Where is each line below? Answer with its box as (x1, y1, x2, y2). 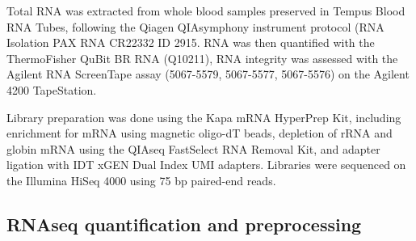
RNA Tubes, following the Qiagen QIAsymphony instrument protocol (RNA (6, 18, 384, 35)
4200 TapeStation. (6, 81, 97, 98)
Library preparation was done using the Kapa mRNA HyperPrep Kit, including (6, 108, 401, 125)
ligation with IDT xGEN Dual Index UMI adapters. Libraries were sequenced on (6, 156, 406, 173)
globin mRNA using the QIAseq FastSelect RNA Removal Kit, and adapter (6, 140, 380, 157)
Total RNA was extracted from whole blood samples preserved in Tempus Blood (6, 2, 405, 19)
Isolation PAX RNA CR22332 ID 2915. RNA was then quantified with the (6, 34, 375, 51)
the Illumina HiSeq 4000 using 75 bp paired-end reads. (6, 171, 276, 188)
